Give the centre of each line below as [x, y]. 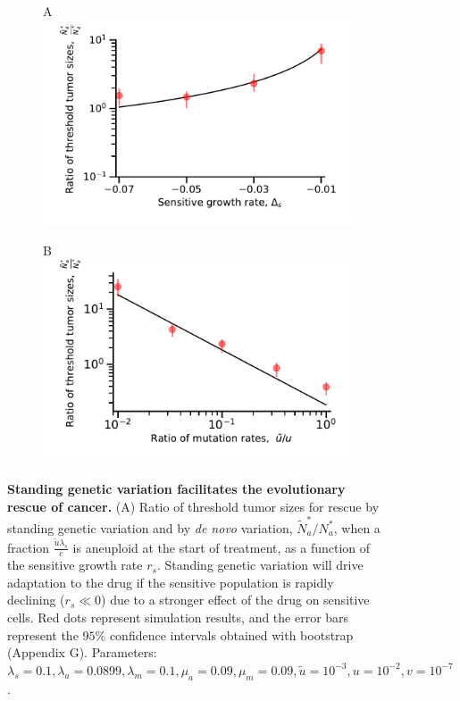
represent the [43, 634]
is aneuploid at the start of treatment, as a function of [222, 547]
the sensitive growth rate [75, 565]
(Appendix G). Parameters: [82, 652]
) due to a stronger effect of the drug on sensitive [235, 600]
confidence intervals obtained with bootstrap [231, 634]
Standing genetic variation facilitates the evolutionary [176, 489]
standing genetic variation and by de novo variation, [150, 527]
